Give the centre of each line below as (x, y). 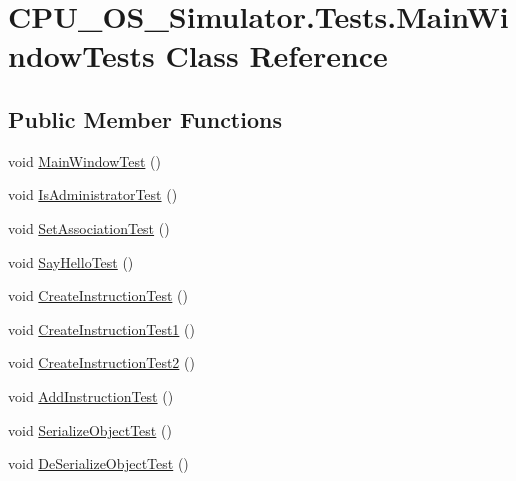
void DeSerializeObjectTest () (98, 463)
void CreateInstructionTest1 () (101, 328)
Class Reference (276, 55)
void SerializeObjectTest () (90, 429)
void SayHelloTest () (71, 261)
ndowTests (81, 55)
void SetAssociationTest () (89, 227)
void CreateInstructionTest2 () (101, 362)
